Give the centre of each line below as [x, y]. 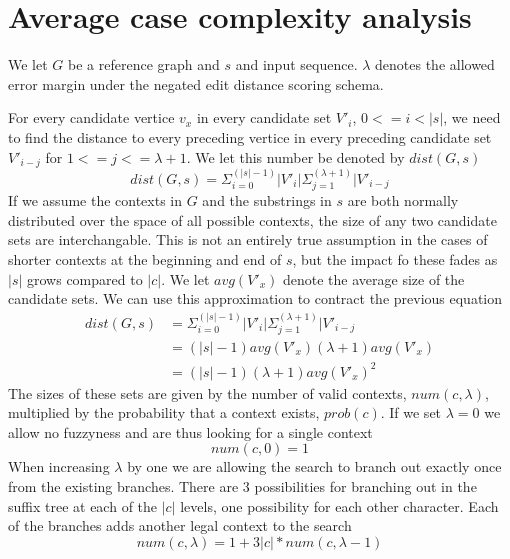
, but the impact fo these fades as [395, 258]
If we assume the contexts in [95, 200]
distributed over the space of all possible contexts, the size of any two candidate [252, 219]
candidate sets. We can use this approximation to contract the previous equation [255, 298]
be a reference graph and [144, 64]
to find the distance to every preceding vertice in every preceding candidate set [250, 136]
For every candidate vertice [91, 117]
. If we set [411, 412]
